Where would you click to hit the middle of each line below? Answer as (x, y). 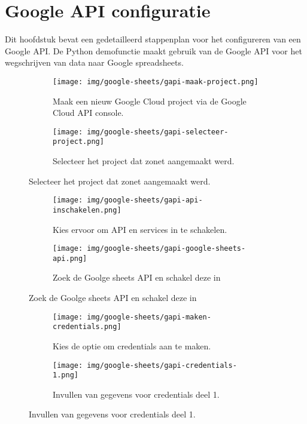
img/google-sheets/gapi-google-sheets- (166, 249)
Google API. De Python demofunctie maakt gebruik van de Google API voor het (153, 50)
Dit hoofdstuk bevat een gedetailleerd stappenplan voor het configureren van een (153, 39)
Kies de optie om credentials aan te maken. (132, 345)
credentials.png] (87, 327)
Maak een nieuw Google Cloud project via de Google (150, 101)
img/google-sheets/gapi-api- (145, 200)
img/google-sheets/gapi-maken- (149, 317)
